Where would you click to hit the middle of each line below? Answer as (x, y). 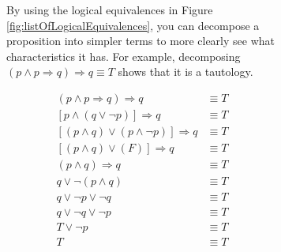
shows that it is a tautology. (185, 71)
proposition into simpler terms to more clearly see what (140, 41)
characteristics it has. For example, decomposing (124, 56)
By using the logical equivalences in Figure (110, 9)
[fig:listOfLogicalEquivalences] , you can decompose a (133, 25)
